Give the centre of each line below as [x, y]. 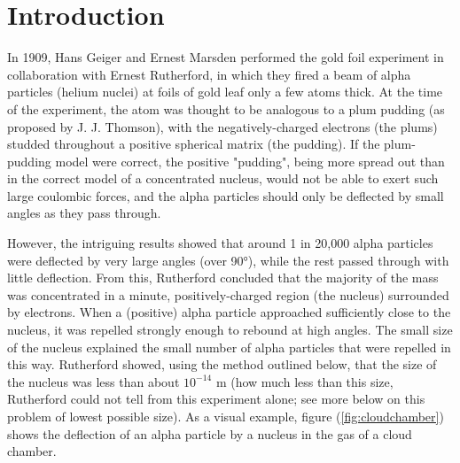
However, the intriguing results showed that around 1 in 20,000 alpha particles [220, 243]
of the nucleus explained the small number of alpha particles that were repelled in [229, 347]
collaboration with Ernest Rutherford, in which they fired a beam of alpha [209, 74]
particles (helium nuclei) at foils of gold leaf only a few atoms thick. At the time [225, 92]
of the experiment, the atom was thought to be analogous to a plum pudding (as [226, 108]
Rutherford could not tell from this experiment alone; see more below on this [216, 399]
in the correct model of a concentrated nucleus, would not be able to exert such [223, 178]
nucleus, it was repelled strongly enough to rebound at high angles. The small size [230, 330]
